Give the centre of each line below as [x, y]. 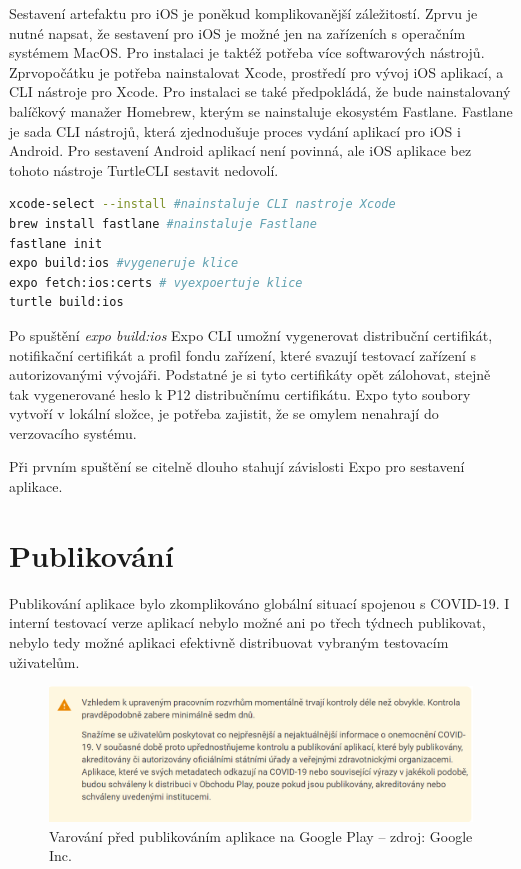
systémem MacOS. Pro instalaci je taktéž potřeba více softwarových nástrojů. [247, 52]
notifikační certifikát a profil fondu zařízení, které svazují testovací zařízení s [243, 354]
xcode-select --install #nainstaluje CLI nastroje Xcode [202, 204]
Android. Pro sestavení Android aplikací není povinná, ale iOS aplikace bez [240, 150]
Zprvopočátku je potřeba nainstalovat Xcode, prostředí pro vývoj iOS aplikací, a [256, 71]
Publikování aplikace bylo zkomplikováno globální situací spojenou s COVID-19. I [259, 602]
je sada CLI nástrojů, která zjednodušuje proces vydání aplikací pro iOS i [235, 130]
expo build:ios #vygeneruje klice [124, 263]
